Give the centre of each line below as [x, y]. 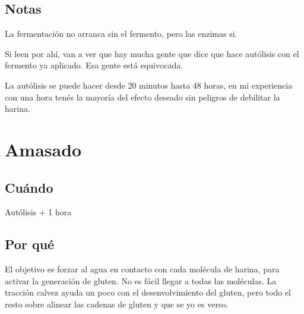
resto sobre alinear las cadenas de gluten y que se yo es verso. [117, 304]
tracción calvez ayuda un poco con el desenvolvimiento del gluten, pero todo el [148, 292]
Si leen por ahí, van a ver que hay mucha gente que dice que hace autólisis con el [152, 53]
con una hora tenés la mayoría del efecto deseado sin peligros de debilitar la [142, 97]
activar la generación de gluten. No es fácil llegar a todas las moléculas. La [141, 280]
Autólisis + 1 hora [38, 212]
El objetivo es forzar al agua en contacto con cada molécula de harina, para [142, 269]
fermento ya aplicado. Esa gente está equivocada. [94, 65]
